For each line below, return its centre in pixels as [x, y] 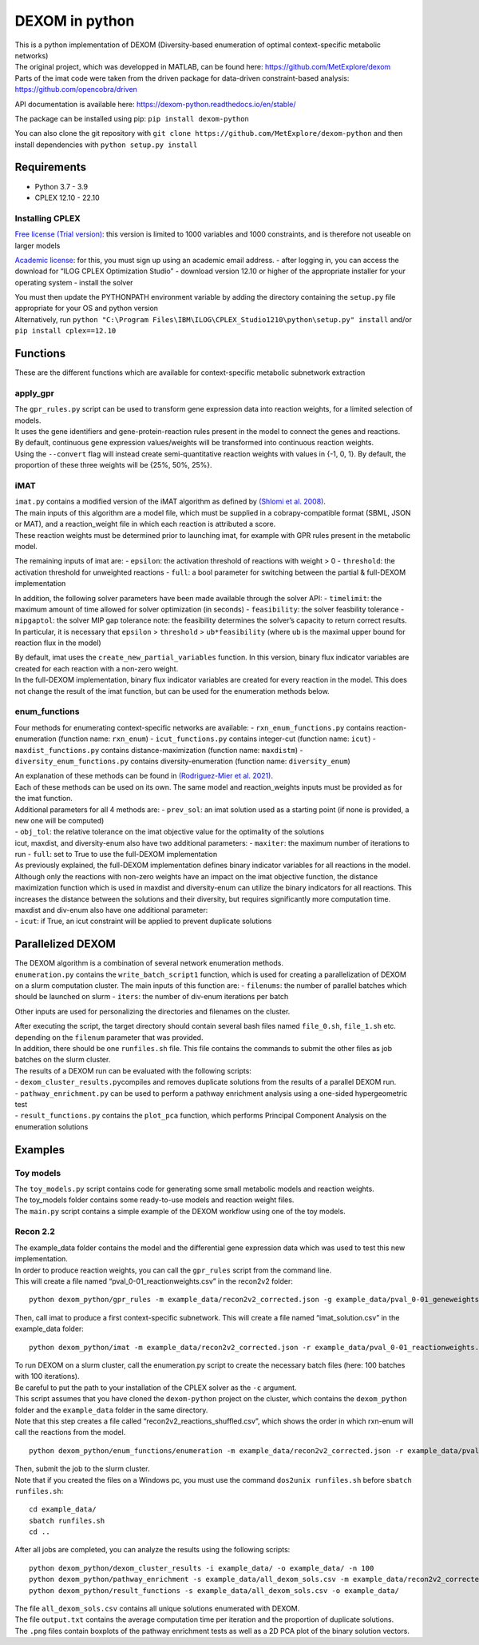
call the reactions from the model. [70, 1432]
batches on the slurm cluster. [63, 1060]
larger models [38, 245]
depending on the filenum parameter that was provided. [109, 1037]
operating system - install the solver [74, 282]
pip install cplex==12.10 [65, 331]
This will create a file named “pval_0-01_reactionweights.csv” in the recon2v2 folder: [154, 1281]
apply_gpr [35, 393]
